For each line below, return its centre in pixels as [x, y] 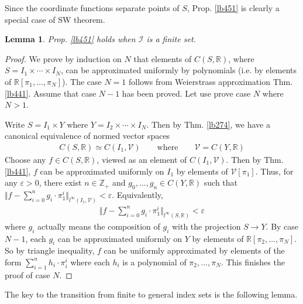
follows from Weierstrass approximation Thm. [211, 81]
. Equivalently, [137, 194]
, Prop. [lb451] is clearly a [233, 8]
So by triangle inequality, [50, 250]
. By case [282, 226]
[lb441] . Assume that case [51, 93]
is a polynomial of [154, 262]
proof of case [27, 274]
